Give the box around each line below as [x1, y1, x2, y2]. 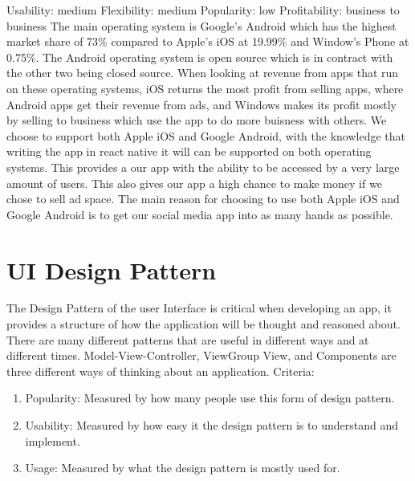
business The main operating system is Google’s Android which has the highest [6, 17, 397, 34]
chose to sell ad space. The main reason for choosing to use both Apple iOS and [6, 190, 400, 207]
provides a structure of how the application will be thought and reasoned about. [6, 316, 401, 332]
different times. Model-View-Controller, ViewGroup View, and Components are [6, 347, 397, 364]
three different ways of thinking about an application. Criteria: [6, 362, 315, 379]
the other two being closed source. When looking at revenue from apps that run [6, 64, 399, 81]
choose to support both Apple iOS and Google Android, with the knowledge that [6, 127, 405, 144]
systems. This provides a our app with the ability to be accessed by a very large [6, 158, 400, 175]
